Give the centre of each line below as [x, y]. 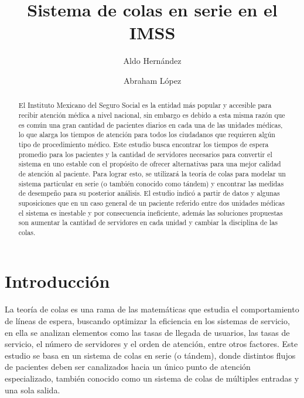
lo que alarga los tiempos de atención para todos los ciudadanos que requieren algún [147, 135]
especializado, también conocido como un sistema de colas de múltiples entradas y [152, 378]
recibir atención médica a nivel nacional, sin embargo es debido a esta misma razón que [152, 115]
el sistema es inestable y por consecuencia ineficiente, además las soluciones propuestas [151, 212]
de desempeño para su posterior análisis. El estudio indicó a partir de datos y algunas [149, 193]
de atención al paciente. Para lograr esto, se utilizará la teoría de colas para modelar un [152, 173]
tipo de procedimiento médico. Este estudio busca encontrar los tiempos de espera [144, 144]
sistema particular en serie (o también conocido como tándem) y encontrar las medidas [151, 183]
